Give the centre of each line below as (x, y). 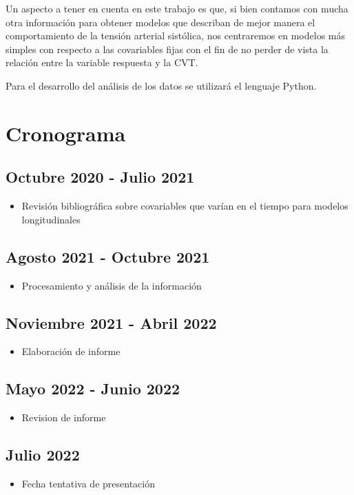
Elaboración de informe (71, 351)
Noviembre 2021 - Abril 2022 (111, 322)
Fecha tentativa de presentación (88, 483)
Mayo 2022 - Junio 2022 (93, 388)
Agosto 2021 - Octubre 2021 (108, 256)
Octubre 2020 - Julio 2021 (100, 177)
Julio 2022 (43, 455)
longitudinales (51, 219)
